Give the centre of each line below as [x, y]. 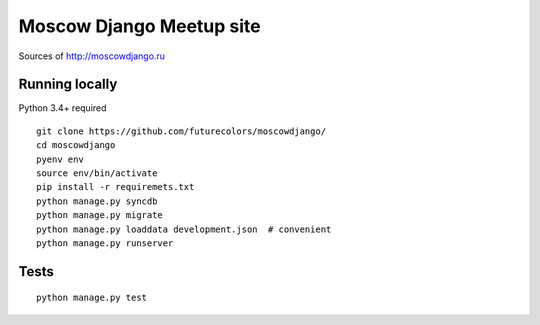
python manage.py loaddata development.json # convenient [184, 229]
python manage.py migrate [100, 215]
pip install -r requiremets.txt [115, 187]
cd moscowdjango [76, 145]
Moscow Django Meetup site [139, 26]
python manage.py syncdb [97, 201]
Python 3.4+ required [62, 108]
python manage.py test [92, 298]
